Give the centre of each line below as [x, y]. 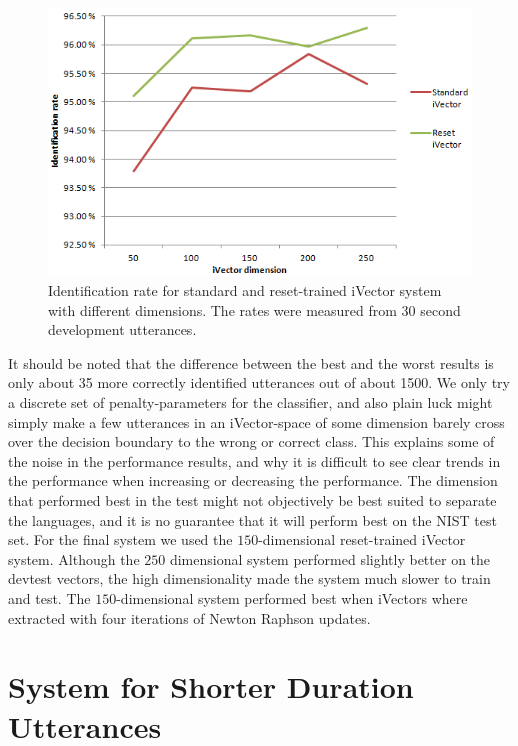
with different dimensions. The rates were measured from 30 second [254, 309]
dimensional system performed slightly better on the [330, 558]
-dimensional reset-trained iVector [362, 539]
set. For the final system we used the [120, 539]
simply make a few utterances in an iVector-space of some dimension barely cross [256, 421]
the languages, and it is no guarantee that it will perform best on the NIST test [252, 519]
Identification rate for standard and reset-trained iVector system [245, 290]
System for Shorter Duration [211, 686]
